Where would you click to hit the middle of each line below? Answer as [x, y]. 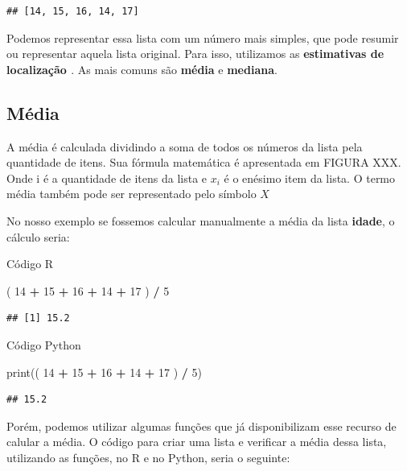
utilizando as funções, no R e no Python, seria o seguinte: [148, 457]
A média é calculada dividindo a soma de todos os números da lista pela [185, 146]
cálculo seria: [38, 236]
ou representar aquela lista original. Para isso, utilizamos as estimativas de [195, 54]
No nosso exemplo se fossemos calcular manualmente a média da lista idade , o [201, 220]
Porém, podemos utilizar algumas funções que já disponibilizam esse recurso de [201, 426]
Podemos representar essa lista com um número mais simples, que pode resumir [203, 37]
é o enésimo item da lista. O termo [310, 178]
